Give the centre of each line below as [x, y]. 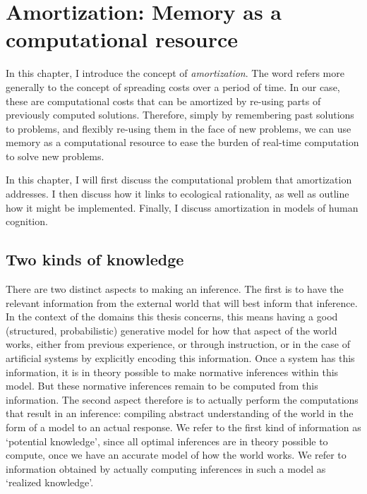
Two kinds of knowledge [95, 259]
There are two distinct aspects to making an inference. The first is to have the [175, 289]
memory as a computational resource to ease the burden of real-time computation [182, 142]
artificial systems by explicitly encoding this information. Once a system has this [180, 358]
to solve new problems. [55, 156]
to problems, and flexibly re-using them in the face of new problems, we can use [179, 128]
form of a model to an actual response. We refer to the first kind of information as [183, 427]
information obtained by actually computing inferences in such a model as [166, 468]
